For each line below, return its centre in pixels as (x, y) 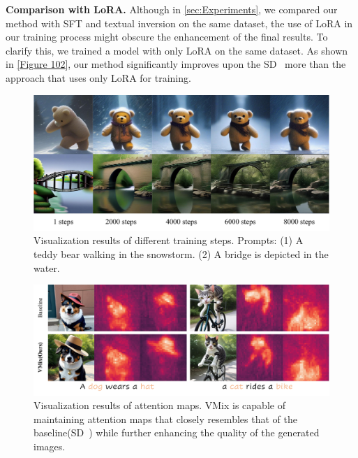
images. (50, 446)
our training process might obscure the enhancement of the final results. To (167, 37)
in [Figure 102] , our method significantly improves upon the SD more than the (176, 64)
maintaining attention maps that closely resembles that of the (165, 418)
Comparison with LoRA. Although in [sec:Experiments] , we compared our (172, 9)
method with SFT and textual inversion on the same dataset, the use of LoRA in (179, 23)
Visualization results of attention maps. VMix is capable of (159, 405)
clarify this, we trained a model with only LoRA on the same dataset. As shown (177, 50)
